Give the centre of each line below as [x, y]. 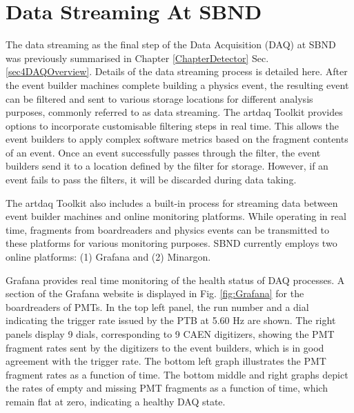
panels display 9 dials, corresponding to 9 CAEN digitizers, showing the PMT [170, 334]
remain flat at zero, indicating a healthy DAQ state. [116, 401]
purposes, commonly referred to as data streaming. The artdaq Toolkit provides [174, 112]
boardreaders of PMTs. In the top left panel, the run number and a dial [157, 306]
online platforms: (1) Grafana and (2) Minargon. [108, 257]
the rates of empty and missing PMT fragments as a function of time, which [167, 388]
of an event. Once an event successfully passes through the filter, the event [163, 152]
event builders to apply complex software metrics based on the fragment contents [177, 139]
